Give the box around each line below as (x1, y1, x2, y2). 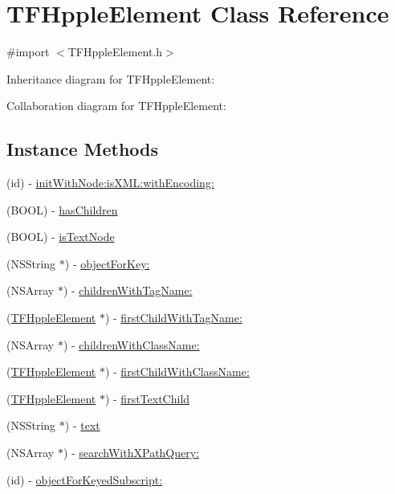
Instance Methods (6, 137, 158, 161)
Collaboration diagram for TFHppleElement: (6, 97, 226, 114)
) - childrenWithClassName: (63, 336, 200, 353)
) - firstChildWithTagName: (104, 309, 242, 326)
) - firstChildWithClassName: (104, 363, 250, 380)
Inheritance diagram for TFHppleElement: (6, 70, 215, 87)
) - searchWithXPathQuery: (63, 444, 200, 461)
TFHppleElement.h (67, 43, 163, 60)
